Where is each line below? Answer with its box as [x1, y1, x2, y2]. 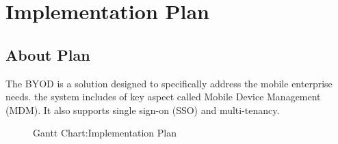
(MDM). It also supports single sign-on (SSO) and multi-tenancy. [5, 102, 280, 117]
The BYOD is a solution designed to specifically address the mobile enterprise [5, 76, 333, 90]
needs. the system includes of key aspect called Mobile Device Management [5, 89, 321, 104]
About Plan [5, 44, 90, 65]
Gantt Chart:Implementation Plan [33, 126, 177, 140]
